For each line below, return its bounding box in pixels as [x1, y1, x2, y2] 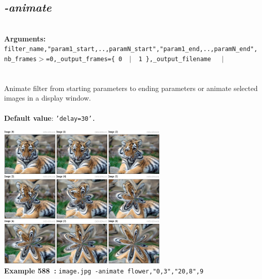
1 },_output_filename [138, 56, 211, 63]
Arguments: [4, 33, 46, 43]
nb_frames [4, 56, 37, 63]
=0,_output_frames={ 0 [46, 56, 122, 63]
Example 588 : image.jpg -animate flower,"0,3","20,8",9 [4, 265, 204, 276]
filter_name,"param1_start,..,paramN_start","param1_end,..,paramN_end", [4, 45, 258, 53]
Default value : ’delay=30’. [4, 112, 96, 123]
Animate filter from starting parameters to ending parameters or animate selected [4, 82, 258, 93]
